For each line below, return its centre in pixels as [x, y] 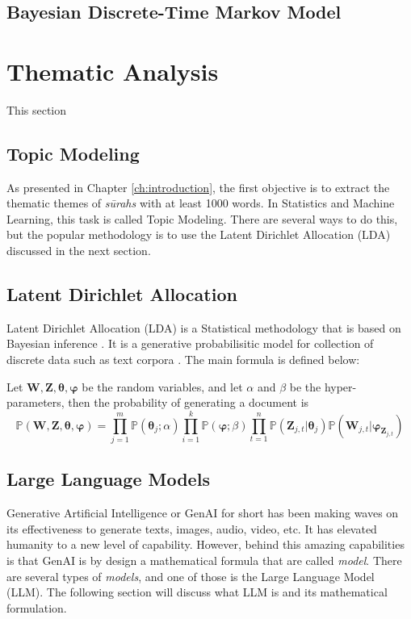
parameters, [36, 402]
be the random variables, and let [162, 386]
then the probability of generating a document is [189, 402]
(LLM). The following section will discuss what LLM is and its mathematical [197, 592]
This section [37, 109]
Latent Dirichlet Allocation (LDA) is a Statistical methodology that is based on [204, 327]
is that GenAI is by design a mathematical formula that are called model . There [204, 560]
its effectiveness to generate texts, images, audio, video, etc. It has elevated [192, 528]
